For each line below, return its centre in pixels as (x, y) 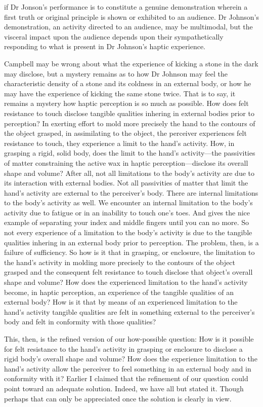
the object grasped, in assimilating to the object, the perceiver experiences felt (125, 133)
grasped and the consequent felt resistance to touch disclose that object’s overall (128, 272)
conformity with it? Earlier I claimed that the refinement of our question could (126, 378)
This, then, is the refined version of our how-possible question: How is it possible (129, 339)
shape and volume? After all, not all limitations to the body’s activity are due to (129, 173)
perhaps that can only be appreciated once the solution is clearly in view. (118, 398)
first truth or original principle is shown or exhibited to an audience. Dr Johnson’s (131, 16)
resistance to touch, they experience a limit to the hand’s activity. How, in (119, 143)
